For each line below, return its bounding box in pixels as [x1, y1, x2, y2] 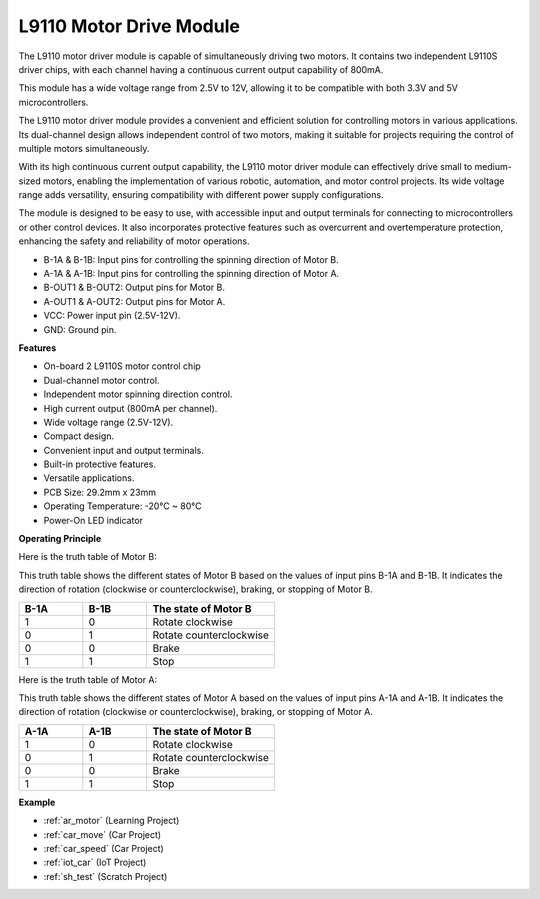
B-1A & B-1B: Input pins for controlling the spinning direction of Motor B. [43, 253, 339, 265]
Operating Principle [18, 533, 102, 545]
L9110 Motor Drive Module [18, 15, 240, 37]
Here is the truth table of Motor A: [18, 673, 158, 685]
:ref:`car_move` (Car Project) [43, 828, 162, 840]
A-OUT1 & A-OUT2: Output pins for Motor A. [43, 295, 226, 307]
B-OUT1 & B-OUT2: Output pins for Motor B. [43, 281, 225, 294]
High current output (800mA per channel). [43, 402, 218, 414]
